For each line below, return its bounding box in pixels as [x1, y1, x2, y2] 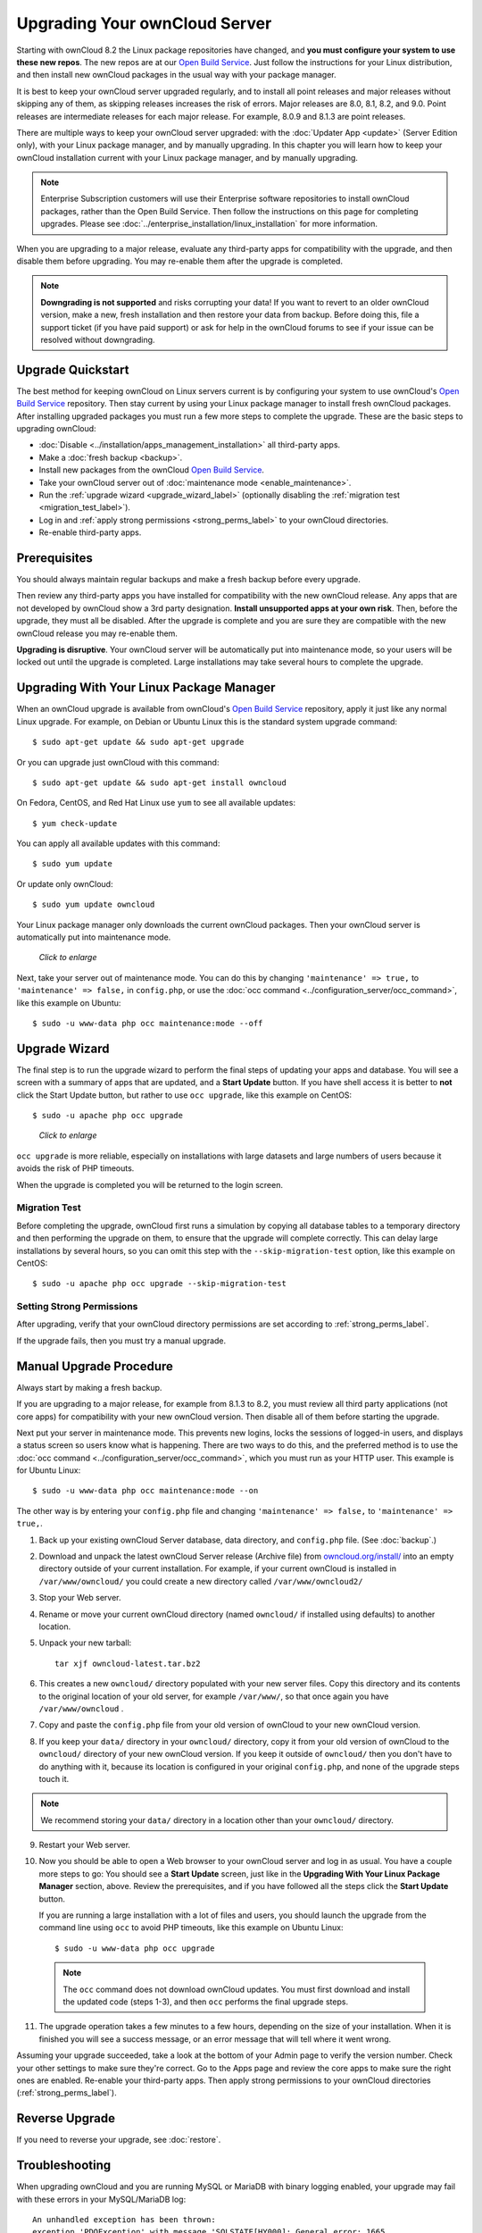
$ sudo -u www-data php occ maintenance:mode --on [32, 1485, 259, 1496]
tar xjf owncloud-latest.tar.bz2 [54, 1658, 201, 1668]
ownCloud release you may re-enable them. [16, 628, 179, 639]
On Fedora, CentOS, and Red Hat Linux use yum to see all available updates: [16, 798, 296, 808]
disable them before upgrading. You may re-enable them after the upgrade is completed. [16, 255, 344, 267]
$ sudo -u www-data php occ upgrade [54, 1943, 215, 1953]
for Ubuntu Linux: [16, 1465, 81, 1476]
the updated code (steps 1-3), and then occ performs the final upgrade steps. [62, 1996, 348, 2007]
